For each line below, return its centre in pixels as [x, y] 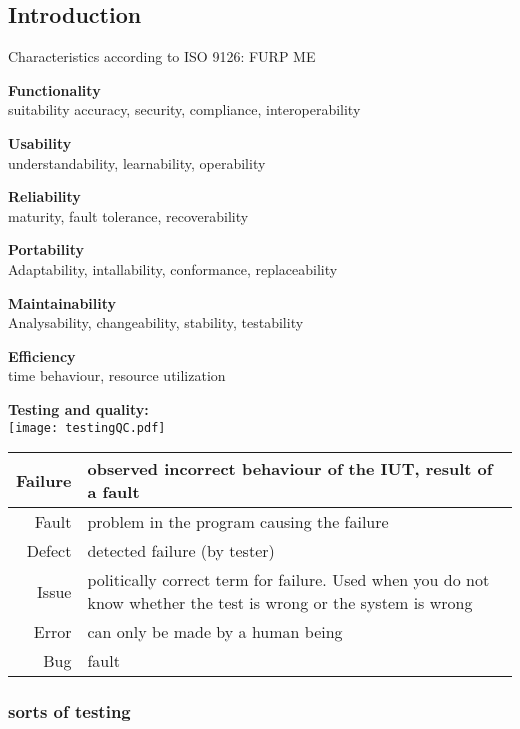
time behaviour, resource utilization [117, 375]
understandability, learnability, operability [137, 162]
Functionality [54, 89]
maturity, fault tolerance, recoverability [128, 215]
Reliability [44, 196]
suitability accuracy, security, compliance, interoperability [184, 109]
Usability [40, 142]
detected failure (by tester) [181, 551]
